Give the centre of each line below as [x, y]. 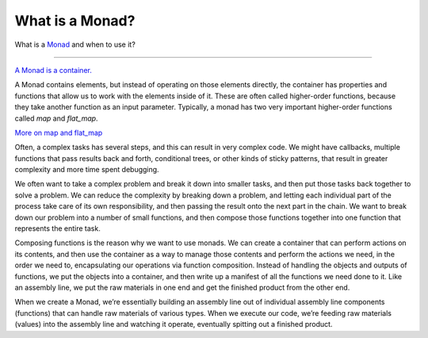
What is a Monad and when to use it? [75, 44]
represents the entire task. [57, 229]
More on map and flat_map [59, 133]
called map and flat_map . [56, 118]
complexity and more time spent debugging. [87, 170]
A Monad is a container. [53, 70]
